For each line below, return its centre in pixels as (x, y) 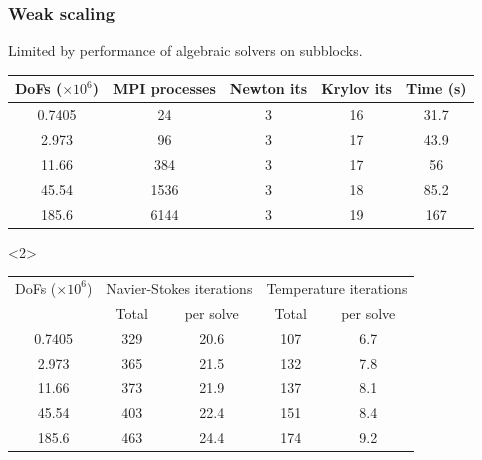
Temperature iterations (337, 287)
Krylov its (356, 88)
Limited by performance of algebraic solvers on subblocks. (185, 50)
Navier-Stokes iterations (179, 287)
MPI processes (164, 88)
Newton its (268, 88)
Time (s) (436, 88)
